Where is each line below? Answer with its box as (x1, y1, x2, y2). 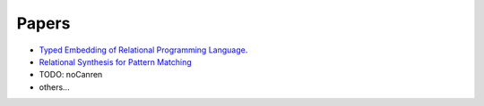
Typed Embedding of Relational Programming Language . (39, 45, 248, 55)
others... (39, 81, 71, 93)
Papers (16, 13, 71, 33)
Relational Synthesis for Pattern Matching (39, 56, 192, 67)
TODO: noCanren (39, 69, 103, 80)
